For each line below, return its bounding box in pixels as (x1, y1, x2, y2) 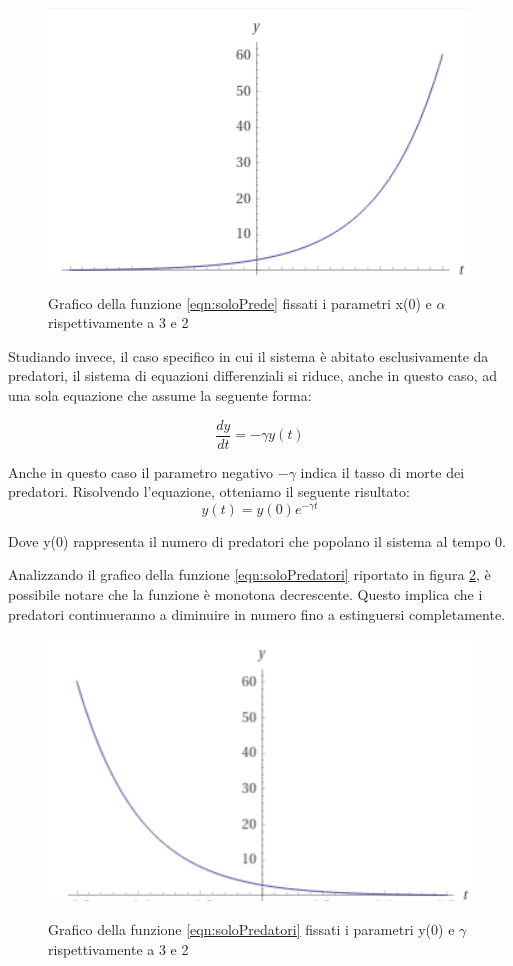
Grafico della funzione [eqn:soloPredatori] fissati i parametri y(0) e (48, 918, 455, 939)
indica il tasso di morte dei (300, 461, 465, 482)
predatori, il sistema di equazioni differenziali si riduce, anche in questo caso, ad (8, 365, 497, 386)
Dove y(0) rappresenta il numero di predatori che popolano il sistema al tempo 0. (8, 530, 507, 551)
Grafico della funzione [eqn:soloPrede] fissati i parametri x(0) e (48, 292, 432, 313)
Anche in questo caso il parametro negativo (8, 461, 274, 482)
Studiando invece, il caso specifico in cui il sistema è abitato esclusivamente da (8, 345, 489, 366)
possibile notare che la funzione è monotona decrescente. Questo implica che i (8, 584, 483, 605)
